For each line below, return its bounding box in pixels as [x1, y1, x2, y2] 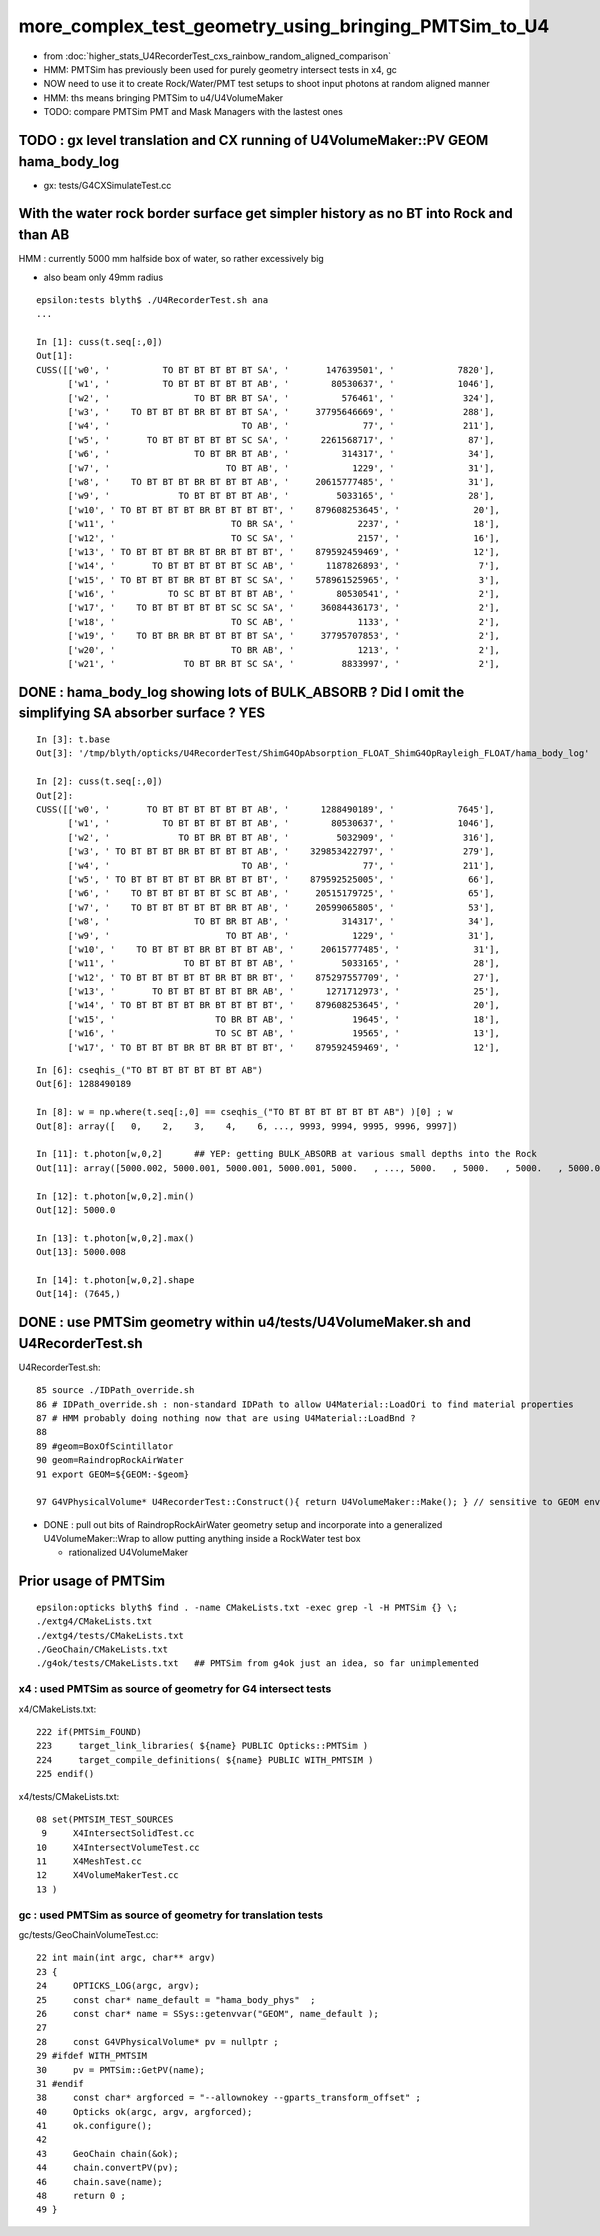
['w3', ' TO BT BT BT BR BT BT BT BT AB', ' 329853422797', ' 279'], [67, 846, 495, 857]
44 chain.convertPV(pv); [36, 2162, 179, 2174]
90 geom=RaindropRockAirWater [36, 1455, 185, 1466]
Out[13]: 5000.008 [36, 1246, 127, 1258]
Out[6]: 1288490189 [36, 1078, 132, 1090]
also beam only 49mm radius [43, 271, 164, 283]
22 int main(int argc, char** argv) [36, 1952, 216, 1964]
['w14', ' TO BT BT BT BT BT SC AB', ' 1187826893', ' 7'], [67, 560, 500, 572]
